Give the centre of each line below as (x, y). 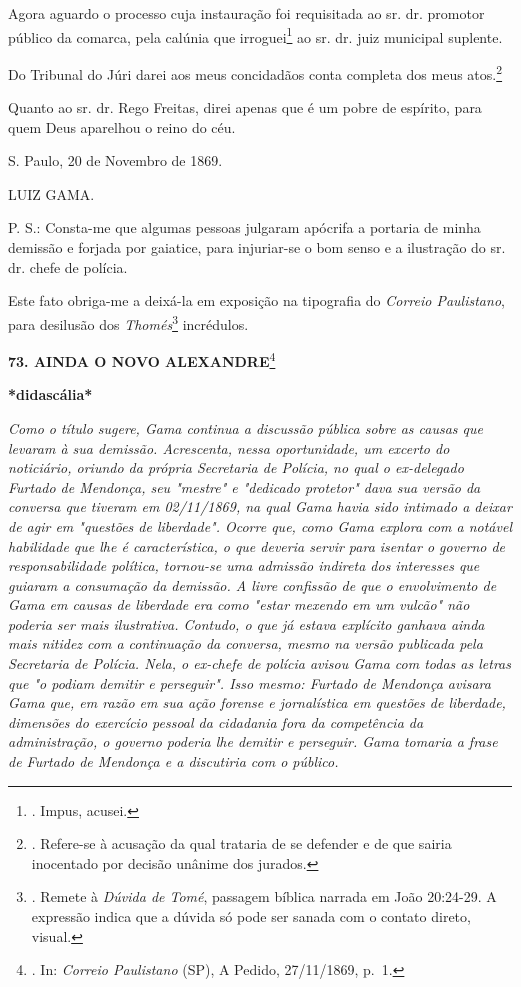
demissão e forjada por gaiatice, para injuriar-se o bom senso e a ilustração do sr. (257, 247)
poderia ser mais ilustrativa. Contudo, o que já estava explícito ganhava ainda (246, 623)
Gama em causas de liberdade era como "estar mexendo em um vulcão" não (239, 604)
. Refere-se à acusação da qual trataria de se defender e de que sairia (241, 843)
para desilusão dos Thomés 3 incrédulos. (128, 322)
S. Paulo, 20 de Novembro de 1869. (115, 160)
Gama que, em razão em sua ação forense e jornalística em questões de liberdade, (257, 702)
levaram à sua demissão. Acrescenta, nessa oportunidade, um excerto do (229, 447)
